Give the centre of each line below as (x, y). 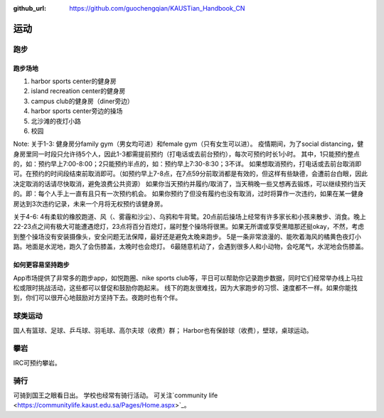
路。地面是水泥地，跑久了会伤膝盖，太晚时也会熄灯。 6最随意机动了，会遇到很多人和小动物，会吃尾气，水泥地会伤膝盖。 (190, 247)
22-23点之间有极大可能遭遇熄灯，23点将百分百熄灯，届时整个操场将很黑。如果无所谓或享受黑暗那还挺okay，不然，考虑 (189, 227)
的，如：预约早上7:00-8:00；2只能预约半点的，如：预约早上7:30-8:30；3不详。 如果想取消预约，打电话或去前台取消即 (187, 164)
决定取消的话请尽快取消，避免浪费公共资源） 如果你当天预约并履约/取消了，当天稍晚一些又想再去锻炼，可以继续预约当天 (190, 183)
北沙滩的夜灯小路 (56, 121)
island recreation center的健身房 (78, 91)
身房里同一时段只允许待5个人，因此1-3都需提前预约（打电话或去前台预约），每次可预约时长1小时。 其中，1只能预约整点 (187, 154)
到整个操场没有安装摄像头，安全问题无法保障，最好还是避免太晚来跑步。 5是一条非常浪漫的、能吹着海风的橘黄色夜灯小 (187, 236)
